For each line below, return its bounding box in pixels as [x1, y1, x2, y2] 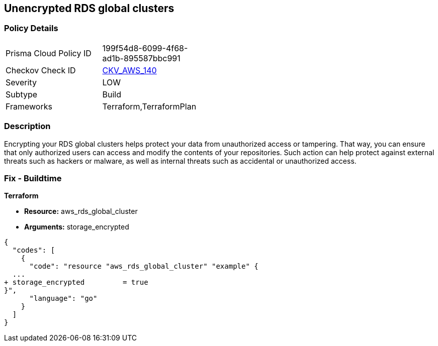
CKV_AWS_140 [102, 65, 157, 75]
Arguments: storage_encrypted [24, 222, 129, 232]
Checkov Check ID [6, 65, 76, 75]
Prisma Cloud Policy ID [6, 48, 92, 58]
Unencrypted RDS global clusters [4, 2, 174, 15]
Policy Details [4, 23, 58, 34]
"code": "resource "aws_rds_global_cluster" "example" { [29, 262, 258, 271]
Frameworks [6, 101, 52, 111]
